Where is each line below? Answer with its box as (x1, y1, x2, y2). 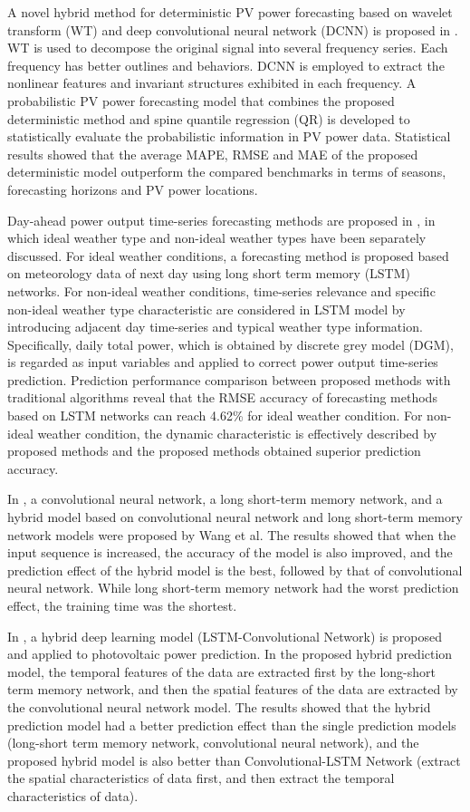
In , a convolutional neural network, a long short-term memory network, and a (7, 489, 443, 508)
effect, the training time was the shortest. (7, 596, 237, 614)
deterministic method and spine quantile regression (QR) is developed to (7, 109, 410, 128)
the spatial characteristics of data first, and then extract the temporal (7, 768, 395, 788)
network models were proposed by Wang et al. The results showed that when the (7, 525, 456, 544)
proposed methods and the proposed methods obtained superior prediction (7, 441, 421, 460)
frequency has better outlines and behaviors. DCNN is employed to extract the (7, 55, 445, 74)
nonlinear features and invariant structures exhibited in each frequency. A (7, 73, 417, 92)
